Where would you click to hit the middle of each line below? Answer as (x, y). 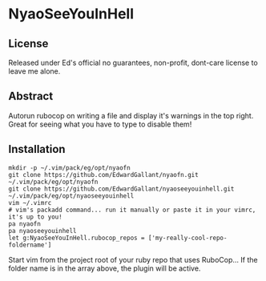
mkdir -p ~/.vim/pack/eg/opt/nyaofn (69, 168)
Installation (37, 149)
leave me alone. (34, 71)
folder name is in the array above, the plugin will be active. (105, 268)
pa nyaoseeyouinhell (43, 231)
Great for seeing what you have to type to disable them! (100, 124)
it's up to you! (35, 217)
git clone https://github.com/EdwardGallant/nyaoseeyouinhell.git (121, 189)
